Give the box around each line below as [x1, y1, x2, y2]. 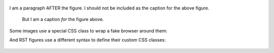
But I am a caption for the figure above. [22, 16, 104, 22]
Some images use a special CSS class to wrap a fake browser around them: [9, 27, 167, 33]
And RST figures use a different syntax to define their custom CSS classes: [9, 37, 166, 43]
